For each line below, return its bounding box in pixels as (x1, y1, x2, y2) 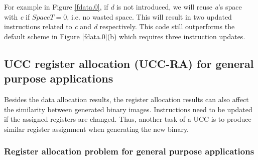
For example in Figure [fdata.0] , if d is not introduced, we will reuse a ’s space (4, 2, 242, 12)
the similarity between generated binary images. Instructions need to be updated (4, 104, 252, 114)
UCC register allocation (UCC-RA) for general (4, 55, 254, 71)
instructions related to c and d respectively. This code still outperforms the (4, 21, 235, 32)
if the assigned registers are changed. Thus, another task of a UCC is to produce (4, 114, 251, 124)
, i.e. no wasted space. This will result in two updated (67, 11, 232, 22)
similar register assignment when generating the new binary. (4, 123, 189, 134)
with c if (4, 11, 30, 22)
